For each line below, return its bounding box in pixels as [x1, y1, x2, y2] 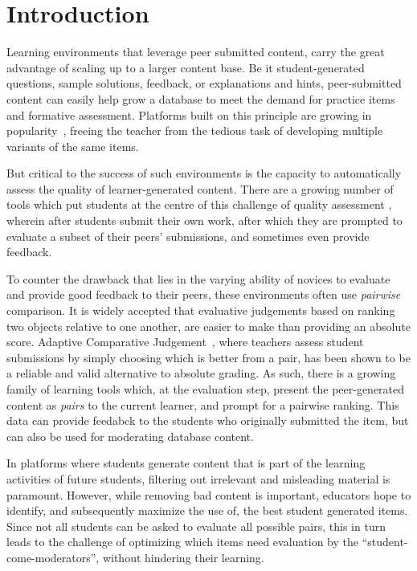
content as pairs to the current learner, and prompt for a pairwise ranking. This [6, 396, 399, 413]
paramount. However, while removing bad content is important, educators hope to [6, 486, 411, 503]
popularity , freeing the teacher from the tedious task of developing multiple [6, 122, 383, 139]
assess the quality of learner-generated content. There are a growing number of [6, 180, 394, 197]
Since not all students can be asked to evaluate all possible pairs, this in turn [6, 517, 386, 534]
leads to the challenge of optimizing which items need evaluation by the [6, 533, 359, 550]
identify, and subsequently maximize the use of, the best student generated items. [6, 502, 408, 519]
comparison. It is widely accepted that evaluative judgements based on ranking [6, 302, 395, 319]
